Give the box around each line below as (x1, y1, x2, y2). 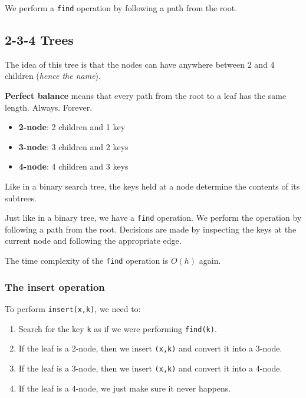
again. (199, 254, 221, 267)
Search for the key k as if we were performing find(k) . (18, 322, 217, 334)
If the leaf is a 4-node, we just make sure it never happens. (18, 382, 231, 394)
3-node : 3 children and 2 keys (18, 140, 129, 152)
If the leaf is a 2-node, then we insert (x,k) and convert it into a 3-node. (18, 342, 282, 354)
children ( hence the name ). (5, 69, 101, 82)
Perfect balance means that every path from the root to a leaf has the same (5, 89, 287, 102)
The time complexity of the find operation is (5, 254, 169, 267)
